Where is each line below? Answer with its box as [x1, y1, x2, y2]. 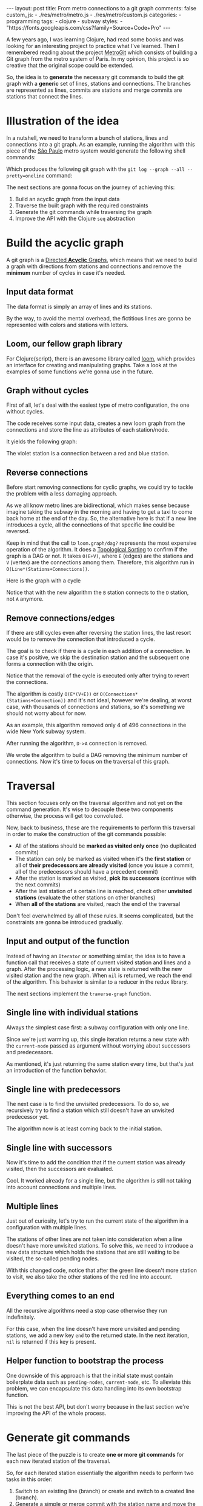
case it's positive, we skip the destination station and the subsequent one [6, 654, 190, 661]
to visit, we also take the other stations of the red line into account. [6, 1273, 173, 1280]
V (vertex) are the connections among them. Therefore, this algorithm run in [6, 559, 195, 566]
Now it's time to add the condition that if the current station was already [6, 1159, 186, 1166]
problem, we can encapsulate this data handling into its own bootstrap [6, 1384, 182, 1392]
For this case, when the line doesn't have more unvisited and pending [6, 1325, 180, 1332]
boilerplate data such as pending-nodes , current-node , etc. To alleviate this [6, 1378, 191, 1386]
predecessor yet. [6, 1113, 49, 1121]
